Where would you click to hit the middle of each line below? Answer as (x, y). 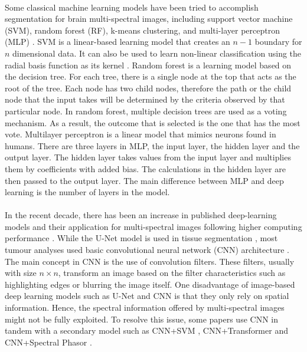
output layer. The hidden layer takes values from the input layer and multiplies (148, 157)
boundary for (278, 42)
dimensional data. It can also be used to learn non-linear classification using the (157, 53)
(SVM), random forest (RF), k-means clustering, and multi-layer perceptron (142, 30)
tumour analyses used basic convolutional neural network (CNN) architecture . (147, 250)
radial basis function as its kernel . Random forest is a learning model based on (148, 65)
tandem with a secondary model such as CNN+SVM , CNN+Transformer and (146, 330)
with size (21, 273)
